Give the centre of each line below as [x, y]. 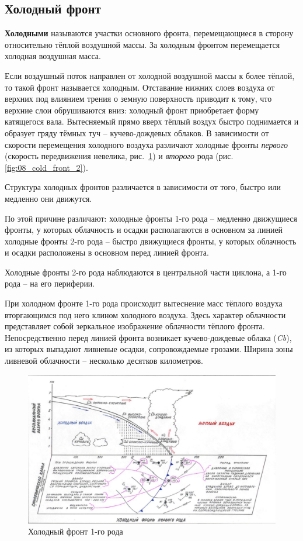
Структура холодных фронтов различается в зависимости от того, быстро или [143, 187]
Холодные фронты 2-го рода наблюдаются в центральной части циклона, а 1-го [146, 272]
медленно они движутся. [48, 198]
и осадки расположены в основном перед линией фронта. [107, 252]
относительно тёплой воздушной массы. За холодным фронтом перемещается [142, 44]
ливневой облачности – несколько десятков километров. [104, 361]
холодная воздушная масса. [53, 56]
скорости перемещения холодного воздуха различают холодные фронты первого [146, 144]
